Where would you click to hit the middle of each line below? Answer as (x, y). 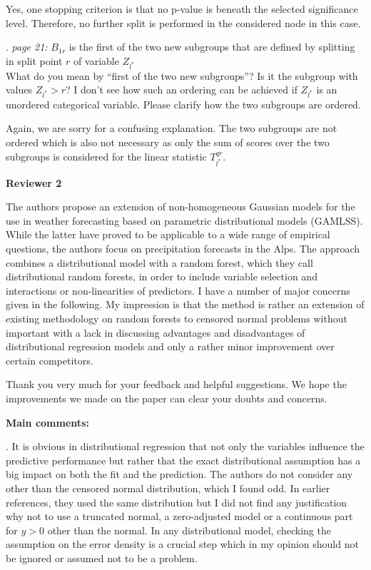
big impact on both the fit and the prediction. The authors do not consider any (179, 474)
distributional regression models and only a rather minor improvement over (170, 346)
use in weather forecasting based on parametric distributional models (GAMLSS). (184, 220)
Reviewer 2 (34, 182)
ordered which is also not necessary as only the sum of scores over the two (168, 142)
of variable (96, 60)
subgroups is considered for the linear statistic (106, 156)
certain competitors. (50, 360)
